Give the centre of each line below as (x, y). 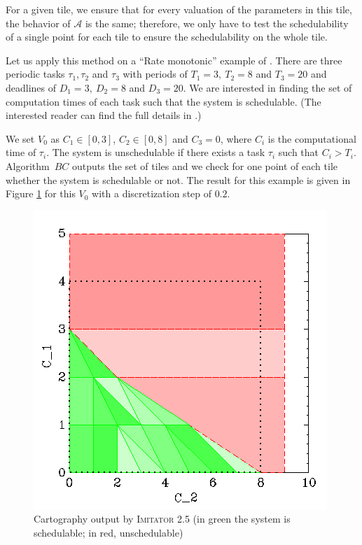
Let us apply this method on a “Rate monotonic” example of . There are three (174, 60)
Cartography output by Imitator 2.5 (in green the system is (162, 519)
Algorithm (28, 165)
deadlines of (31, 87)
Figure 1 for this (41, 193)
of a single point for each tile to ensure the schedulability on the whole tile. (167, 37)
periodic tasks (35, 74)
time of (21, 152)
